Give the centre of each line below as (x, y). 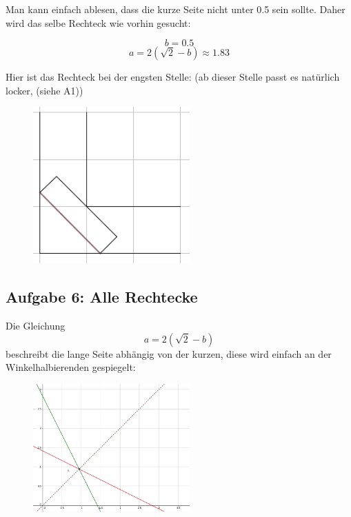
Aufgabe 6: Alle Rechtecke (102, 297)
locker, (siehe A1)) (44, 90)
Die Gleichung (36, 325)
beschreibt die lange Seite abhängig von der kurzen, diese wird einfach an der (169, 353)
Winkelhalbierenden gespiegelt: (71, 367)
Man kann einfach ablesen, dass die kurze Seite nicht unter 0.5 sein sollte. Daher (175, 9)
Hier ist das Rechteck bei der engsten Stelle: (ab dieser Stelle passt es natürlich (173, 77)
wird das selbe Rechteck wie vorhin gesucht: (98, 22)
